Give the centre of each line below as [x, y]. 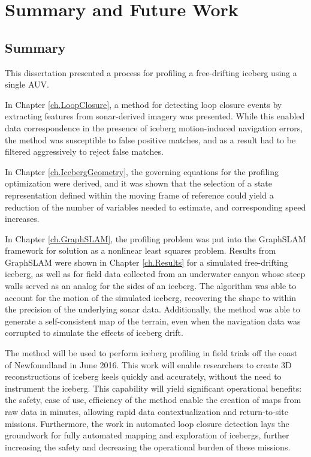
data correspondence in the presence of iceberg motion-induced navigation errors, [154, 127]
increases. [22, 219]
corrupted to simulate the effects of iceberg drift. [94, 333]
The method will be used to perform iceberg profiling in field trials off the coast [151, 353]
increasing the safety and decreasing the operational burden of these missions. [148, 447]
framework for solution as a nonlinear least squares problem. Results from [141, 250]
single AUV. [27, 84]
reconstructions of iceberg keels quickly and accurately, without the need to [143, 376]
